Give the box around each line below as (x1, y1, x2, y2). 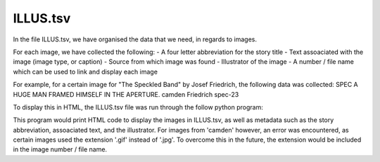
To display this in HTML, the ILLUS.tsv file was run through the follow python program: (13, 102, 263, 112)
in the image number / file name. (13, 145, 108, 154)
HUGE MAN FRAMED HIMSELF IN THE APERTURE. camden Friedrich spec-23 (13, 90, 239, 98)
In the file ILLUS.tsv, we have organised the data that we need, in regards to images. (13, 35, 257, 43)
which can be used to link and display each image (13, 67, 158, 76)
